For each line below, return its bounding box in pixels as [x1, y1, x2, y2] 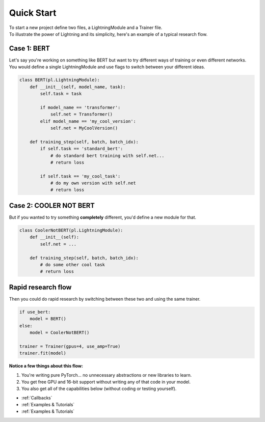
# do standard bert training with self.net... [50, 153, 164, 158]
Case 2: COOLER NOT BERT [9, 201, 95, 210]
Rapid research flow [9, 283, 72, 291]
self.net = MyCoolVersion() [50, 125, 118, 131]
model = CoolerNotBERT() [29, 330, 90, 335]
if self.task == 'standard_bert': [40, 146, 123, 152]
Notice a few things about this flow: [9, 363, 83, 369]
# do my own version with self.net [50, 180, 136, 186]
